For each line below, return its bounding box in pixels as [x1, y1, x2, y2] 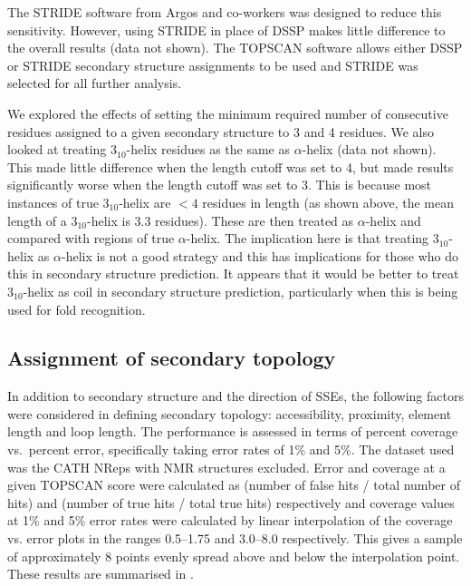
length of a [7, 210, 67, 230]
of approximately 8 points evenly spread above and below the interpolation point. [7, 546, 460, 565]
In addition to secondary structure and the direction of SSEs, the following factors [7, 386, 464, 405]
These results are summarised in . [7, 564, 194, 583]
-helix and [365, 210, 421, 230]
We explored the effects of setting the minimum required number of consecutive [7, 103, 448, 122]
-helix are [119, 192, 171, 211]
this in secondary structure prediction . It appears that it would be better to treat [7, 264, 459, 283]
